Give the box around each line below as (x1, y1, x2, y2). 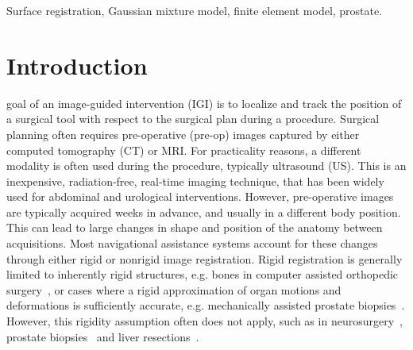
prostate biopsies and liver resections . (6, 328, 199, 344)
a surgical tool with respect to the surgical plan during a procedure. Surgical (6, 110, 380, 127)
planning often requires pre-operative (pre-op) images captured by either (6, 125, 360, 142)
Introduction (6, 48, 148, 81)
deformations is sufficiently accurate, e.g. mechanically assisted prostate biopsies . (6, 297, 405, 313)
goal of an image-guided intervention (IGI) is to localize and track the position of (6, 94, 402, 111)
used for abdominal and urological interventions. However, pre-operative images (6, 188, 394, 205)
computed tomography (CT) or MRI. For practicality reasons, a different (6, 141, 361, 158)
